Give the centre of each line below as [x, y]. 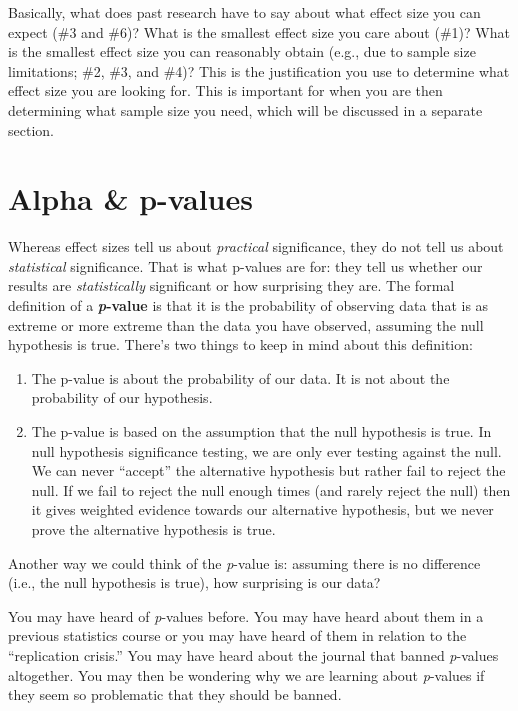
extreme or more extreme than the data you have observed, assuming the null [246, 324]
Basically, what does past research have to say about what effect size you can [244, 12]
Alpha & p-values [130, 198]
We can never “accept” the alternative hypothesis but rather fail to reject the [268, 470]
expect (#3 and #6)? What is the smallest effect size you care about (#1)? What [259, 31]
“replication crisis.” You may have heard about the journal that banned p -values [253, 654]
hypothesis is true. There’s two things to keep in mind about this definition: [240, 344]
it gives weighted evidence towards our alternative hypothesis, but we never [262, 509]
